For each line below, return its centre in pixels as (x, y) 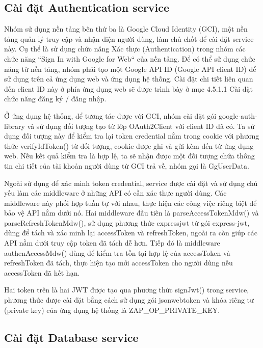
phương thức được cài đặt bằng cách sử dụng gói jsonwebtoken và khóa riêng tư (129, 300)
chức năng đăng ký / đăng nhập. (55, 99)
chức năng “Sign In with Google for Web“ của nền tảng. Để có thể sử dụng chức (130, 58)
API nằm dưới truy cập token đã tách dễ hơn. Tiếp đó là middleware (112, 243)
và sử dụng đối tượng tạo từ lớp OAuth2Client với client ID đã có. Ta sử (141, 126)
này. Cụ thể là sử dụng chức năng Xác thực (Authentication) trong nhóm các (125, 49)
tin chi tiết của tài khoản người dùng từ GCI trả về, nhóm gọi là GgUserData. (127, 165)
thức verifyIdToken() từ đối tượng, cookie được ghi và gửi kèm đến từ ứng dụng (129, 145)
